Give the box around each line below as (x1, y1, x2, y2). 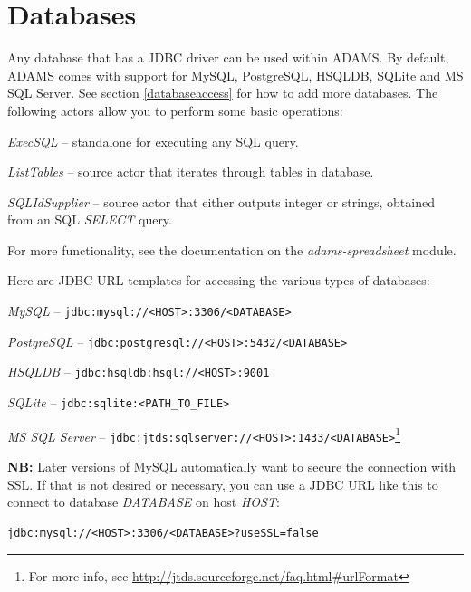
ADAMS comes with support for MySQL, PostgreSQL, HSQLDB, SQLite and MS (7, 65, 464, 84)
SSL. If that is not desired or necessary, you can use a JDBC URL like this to (7, 474, 438, 493)
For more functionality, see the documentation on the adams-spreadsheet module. (7, 240, 457, 259)
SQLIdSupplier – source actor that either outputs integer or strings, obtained (7, 192, 435, 211)
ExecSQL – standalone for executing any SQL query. (7, 131, 299, 150)
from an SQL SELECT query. (7, 210, 172, 229)
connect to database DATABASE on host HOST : (7, 492, 280, 511)
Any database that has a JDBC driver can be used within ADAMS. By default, (7, 48, 449, 67)
